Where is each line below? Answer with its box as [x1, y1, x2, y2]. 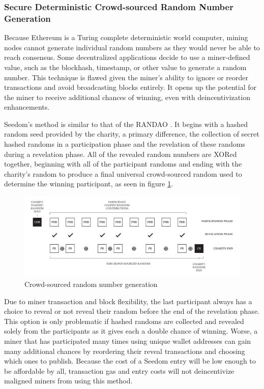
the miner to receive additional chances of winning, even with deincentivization [4, 91, 250, 102]
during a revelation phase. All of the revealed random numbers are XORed [4, 148, 237, 159]
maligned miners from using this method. [4, 375, 133, 386]
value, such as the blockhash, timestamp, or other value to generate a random [4, 61, 247, 72]
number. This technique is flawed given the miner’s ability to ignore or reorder [4, 72, 249, 82]
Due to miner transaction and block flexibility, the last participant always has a [4, 296, 252, 306]
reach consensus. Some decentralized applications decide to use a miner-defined [4, 52, 250, 62]
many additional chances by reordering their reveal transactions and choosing [4, 345, 245, 356]
